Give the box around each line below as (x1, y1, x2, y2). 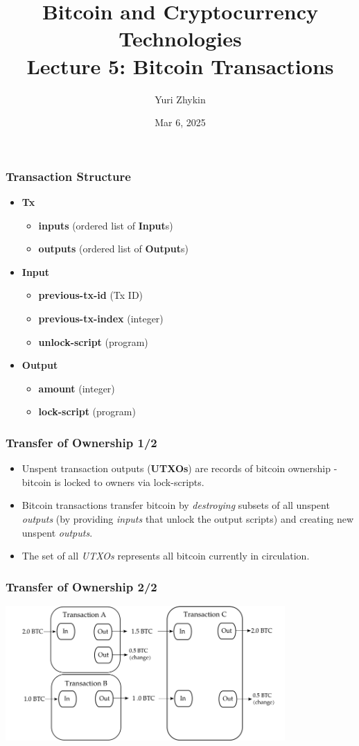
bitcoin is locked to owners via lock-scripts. (21, 474, 204, 489)
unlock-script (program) (38, 334, 148, 349)
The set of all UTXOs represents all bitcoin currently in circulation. (21, 548, 310, 563)
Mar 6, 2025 (155, 115, 206, 130)
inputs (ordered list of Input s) (38, 218, 173, 232)
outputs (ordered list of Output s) (38, 241, 189, 256)
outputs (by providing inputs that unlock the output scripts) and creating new (21, 511, 353, 526)
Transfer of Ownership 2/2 (6, 578, 157, 595)
